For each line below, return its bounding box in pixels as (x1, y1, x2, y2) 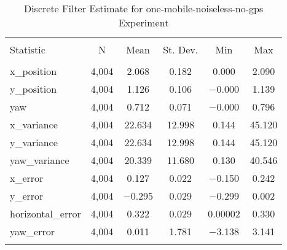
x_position (10, 64, 57, 78)
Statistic (10, 42, 45, 57)
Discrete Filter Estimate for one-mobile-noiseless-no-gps (23, 1, 264, 15)
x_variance (10, 117, 58, 131)
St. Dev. (163, 42, 199, 57)
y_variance (10, 135, 58, 149)
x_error (10, 171, 44, 185)
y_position (10, 82, 57, 96)
